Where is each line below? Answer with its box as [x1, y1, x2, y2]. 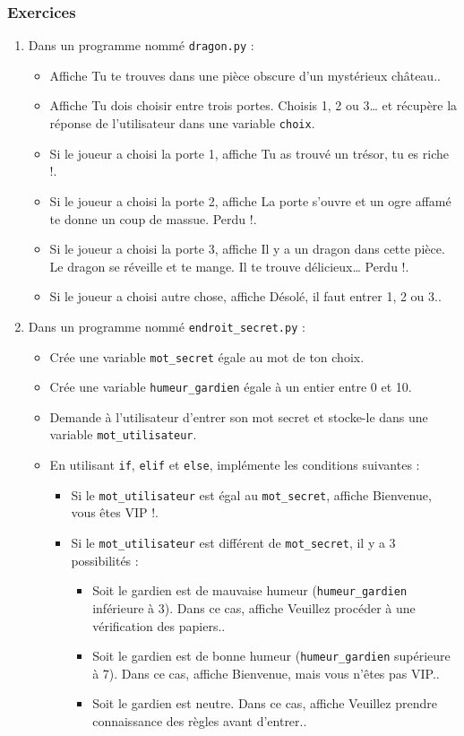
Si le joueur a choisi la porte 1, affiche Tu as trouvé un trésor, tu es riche [49, 143, 449, 162]
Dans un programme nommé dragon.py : [28, 36, 254, 55]
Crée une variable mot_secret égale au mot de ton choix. [49, 347, 365, 366]
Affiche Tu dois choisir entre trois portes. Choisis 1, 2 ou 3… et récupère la [49, 96, 458, 115]
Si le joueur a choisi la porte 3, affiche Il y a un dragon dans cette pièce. [49, 239, 445, 258]
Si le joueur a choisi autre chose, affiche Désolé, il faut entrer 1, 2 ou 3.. [49, 287, 442, 306]
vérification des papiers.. [92, 616, 226, 635]
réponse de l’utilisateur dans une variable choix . [49, 114, 315, 133]
